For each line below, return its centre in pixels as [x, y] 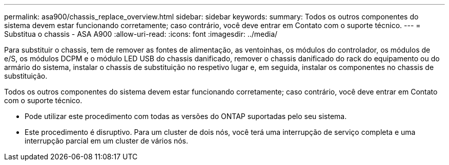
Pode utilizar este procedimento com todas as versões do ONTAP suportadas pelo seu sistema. [186, 116]
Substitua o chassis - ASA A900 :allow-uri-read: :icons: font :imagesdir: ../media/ [141, 34]
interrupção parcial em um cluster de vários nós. [107, 141]
